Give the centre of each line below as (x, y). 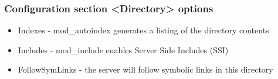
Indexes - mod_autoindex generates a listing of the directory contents (143, 30)
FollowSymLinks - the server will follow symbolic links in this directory (145, 69)
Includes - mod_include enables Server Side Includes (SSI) (123, 49)
